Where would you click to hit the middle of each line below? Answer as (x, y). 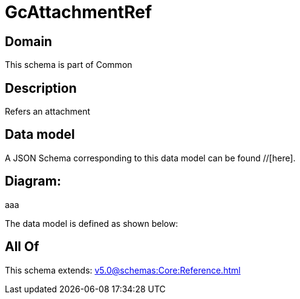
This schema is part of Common (69, 65)
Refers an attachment (48, 112)
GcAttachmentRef (79, 12)
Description (41, 88)
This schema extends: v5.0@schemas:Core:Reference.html (123, 270)
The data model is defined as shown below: (92, 223)
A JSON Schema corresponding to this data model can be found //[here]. (150, 158)
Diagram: (33, 181)
